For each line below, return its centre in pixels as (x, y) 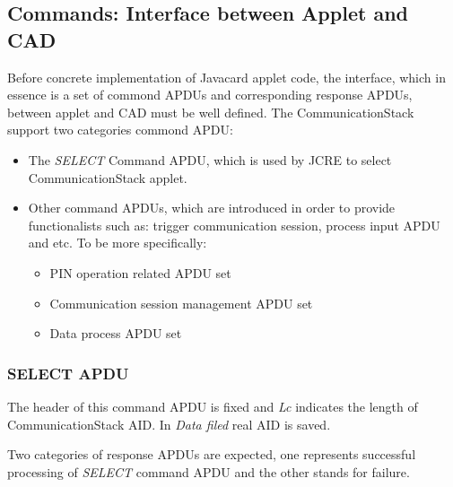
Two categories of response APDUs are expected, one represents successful (212, 454)
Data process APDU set (116, 333)
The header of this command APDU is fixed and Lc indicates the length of (213, 406)
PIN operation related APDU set (140, 272)
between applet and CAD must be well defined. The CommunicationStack (211, 112)
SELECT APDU (68, 373)
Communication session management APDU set (181, 303)
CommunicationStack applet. (108, 177)
